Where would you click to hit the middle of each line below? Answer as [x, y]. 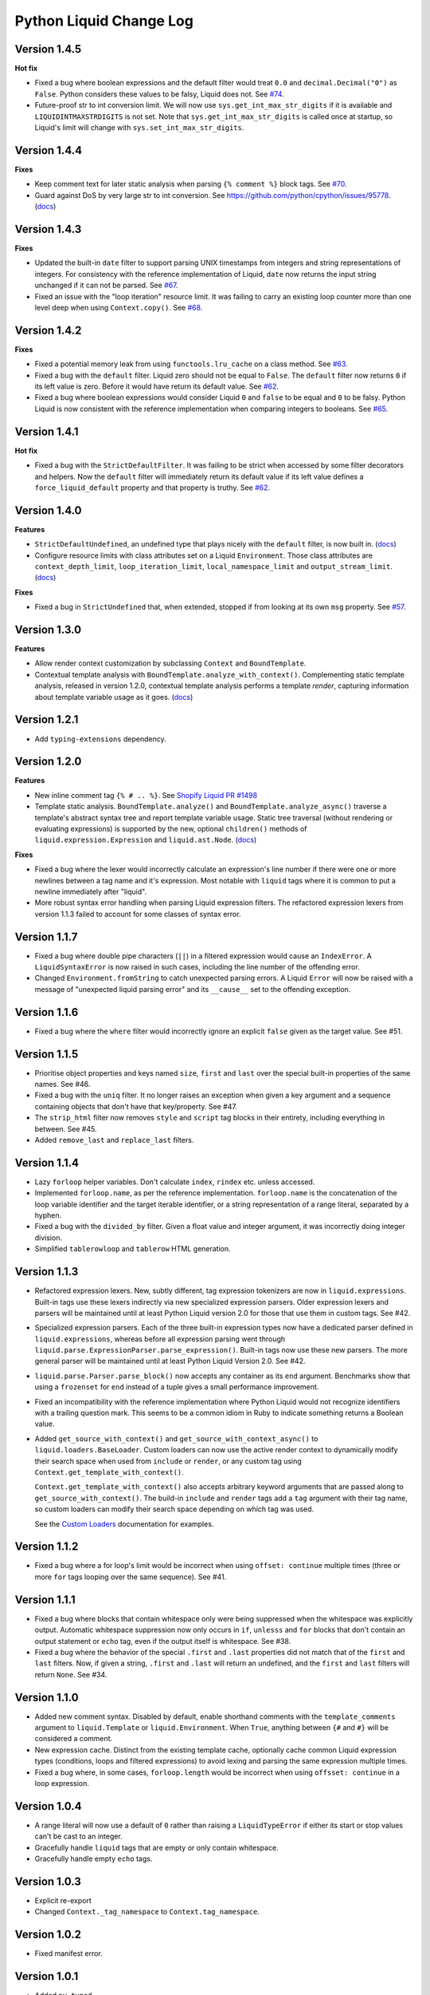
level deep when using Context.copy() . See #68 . [119, 307]
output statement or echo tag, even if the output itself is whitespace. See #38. [163, 1641]
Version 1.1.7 [46, 936]
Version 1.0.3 [48, 1881]
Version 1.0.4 [49, 1806]
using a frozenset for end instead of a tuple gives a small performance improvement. [177, 1387]
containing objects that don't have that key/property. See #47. [136, 1106]
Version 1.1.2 [47, 1547]
